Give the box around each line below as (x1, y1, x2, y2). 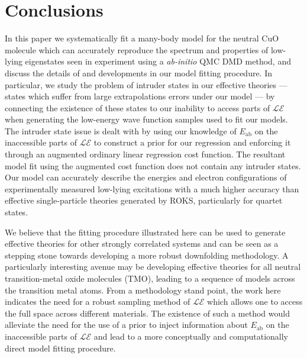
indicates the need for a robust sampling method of (5, 295, 190, 308)
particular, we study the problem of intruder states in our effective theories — (5, 78, 287, 91)
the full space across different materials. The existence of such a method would (5, 307, 290, 319)
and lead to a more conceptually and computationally (93, 330, 288, 342)
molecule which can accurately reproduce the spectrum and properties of (5, 43, 269, 56)
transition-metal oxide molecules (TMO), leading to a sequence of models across (5, 272, 295, 284)
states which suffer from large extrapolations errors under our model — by (5, 90, 275, 102)
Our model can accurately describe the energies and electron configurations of (5, 171, 287, 183)
